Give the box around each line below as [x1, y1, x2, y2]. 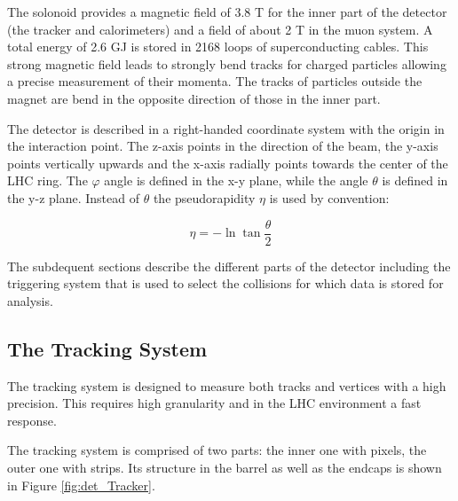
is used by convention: [269, 188, 390, 207]
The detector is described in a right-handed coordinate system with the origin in [7, 119, 445, 137]
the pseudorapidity [153, 188, 256, 207]
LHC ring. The [7, 171, 88, 190]
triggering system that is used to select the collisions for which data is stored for [7, 274, 444, 293]
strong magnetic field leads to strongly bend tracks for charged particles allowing [7, 54, 446, 73]
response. [7, 411, 57, 429]
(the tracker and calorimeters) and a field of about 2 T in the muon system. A [7, 20, 433, 38]
